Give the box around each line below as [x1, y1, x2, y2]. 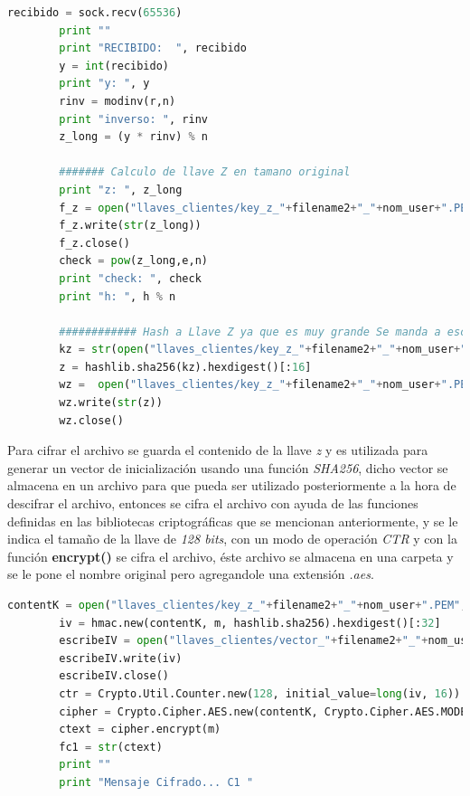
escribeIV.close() [59, 669, 169, 683]
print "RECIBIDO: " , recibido [59, 42, 247, 55]
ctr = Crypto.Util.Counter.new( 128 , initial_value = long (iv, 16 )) [59, 687, 461, 700]
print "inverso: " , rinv [59, 112, 208, 126]
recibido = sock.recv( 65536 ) [7, 6, 183, 19]
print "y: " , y [59, 77, 150, 90]
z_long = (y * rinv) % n [59, 130, 208, 144]
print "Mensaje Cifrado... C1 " [59, 775, 254, 789]
